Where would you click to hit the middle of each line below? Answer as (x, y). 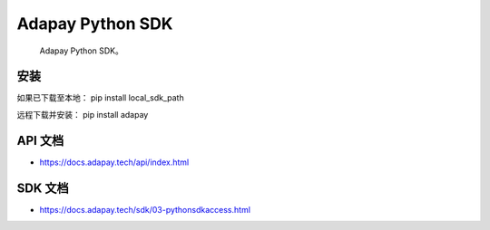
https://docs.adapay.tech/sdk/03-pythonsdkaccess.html (145, 209)
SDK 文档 (43, 188)
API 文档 (40, 140)
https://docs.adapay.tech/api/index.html (114, 162)
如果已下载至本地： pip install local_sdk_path (101, 98)
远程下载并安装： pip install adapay (83, 114)
